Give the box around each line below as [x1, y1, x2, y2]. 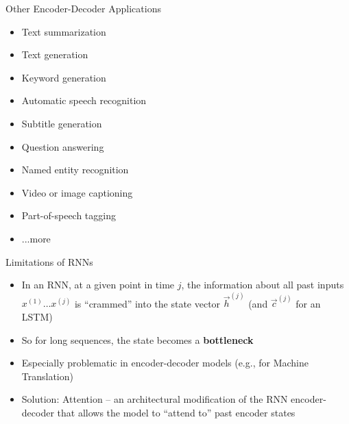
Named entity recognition [21, 162, 129, 177]
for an [296, 296, 321, 310]
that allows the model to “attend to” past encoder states [57, 405, 296, 419]
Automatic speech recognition [21, 93, 147, 108]
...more [21, 231, 51, 245]
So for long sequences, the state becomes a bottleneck [21, 332, 254, 347]
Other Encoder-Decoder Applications [5, 1, 161, 15]
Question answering [21, 139, 104, 153]
